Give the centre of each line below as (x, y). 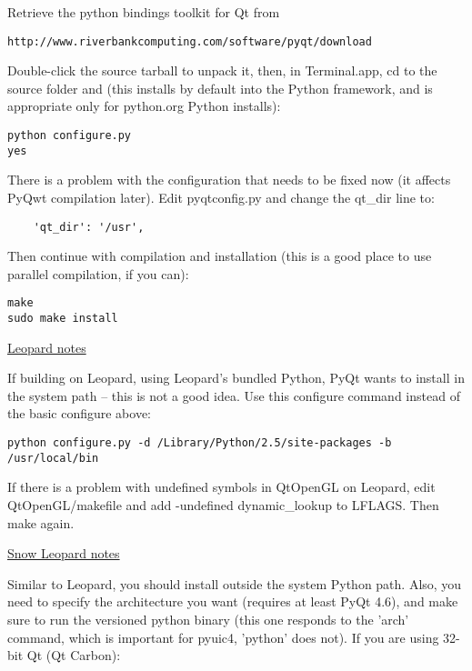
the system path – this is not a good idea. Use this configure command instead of (234, 395)
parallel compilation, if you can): (98, 273)
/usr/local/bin (53, 458)
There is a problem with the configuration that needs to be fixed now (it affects (229, 180)
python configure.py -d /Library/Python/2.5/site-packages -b (200, 443)
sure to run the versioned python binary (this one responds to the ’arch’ (208, 619)
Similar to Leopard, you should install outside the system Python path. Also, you (235, 583)
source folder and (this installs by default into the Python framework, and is (220, 88)
